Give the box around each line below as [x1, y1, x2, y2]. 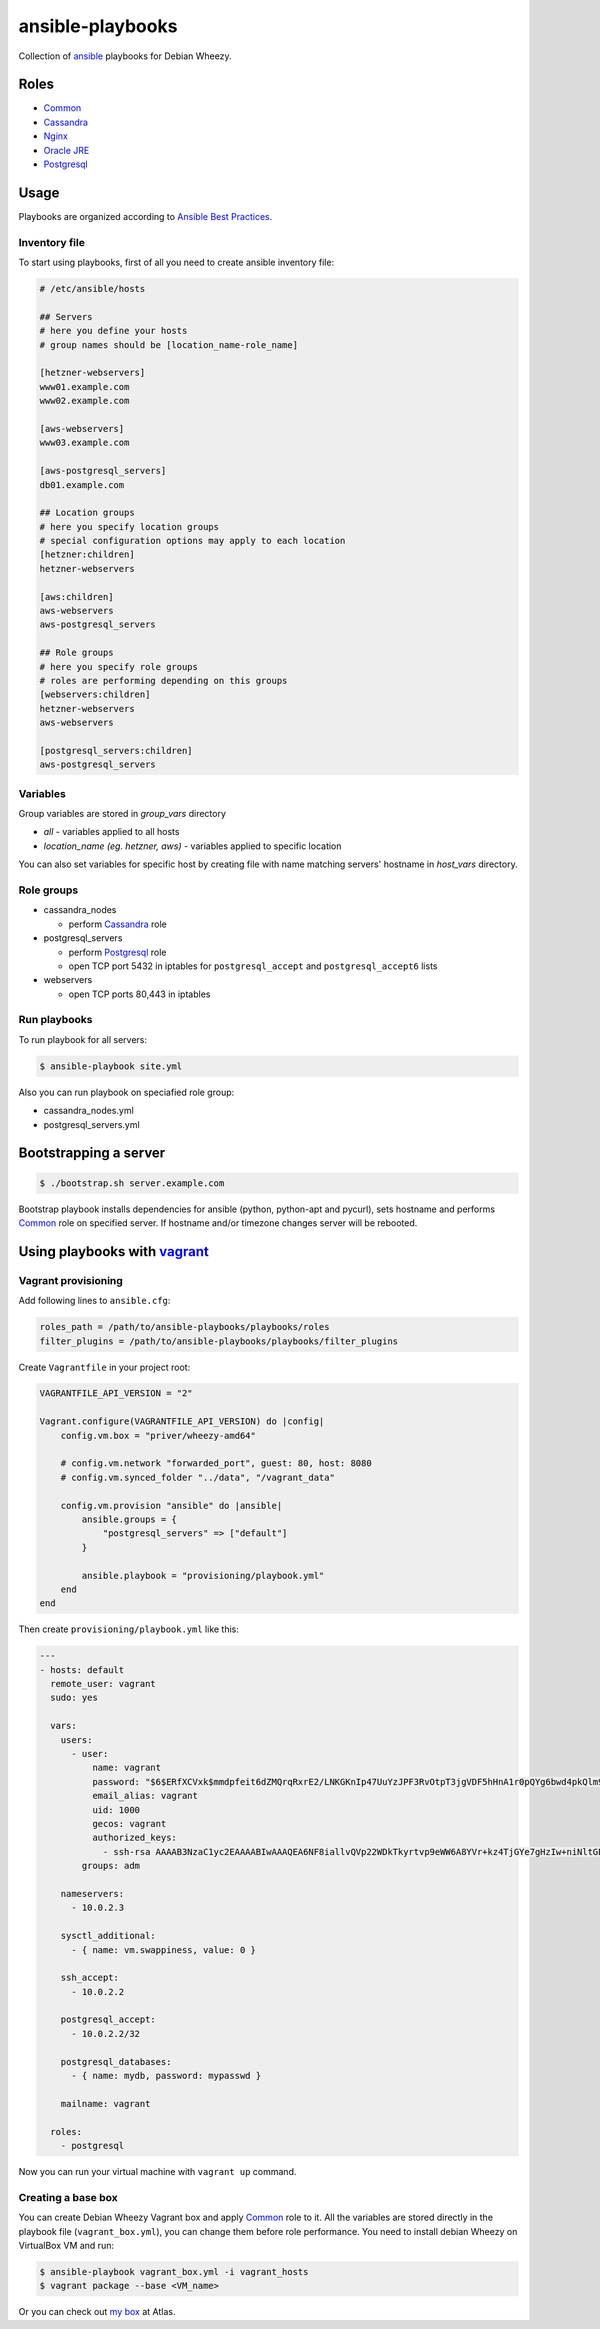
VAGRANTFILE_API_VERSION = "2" [39, 1388, 194, 1399]
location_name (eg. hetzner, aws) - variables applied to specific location [43, 840, 342, 852]
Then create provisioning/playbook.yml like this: [18, 1623, 240, 1635]
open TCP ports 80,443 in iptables [68, 988, 211, 1000]
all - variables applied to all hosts [43, 826, 180, 838]
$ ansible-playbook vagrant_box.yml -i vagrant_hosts [39, 2266, 309, 2277]
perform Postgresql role [68, 946, 167, 958]
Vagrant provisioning [18, 1273, 124, 1287]
